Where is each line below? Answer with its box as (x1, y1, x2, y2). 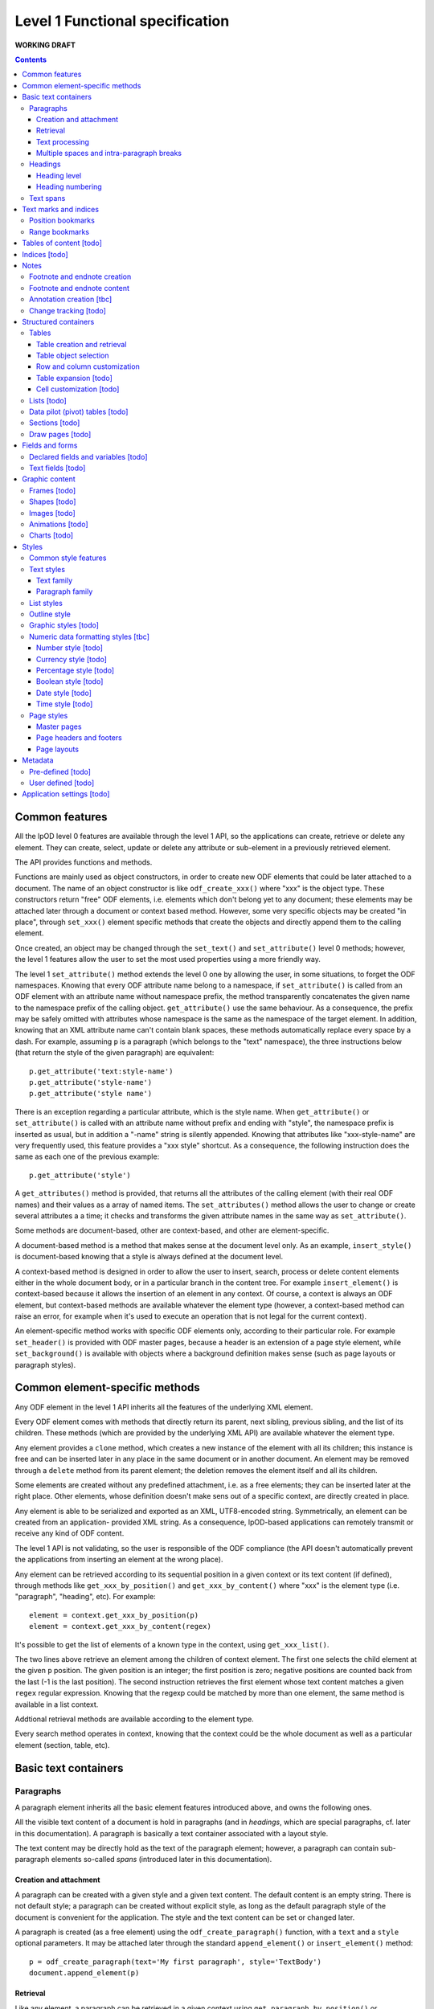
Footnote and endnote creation (29, 272, 132, 281)
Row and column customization (36, 362, 140, 371)
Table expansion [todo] (36, 373, 113, 383)
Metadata (22, 755, 54, 765)
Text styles (29, 564, 66, 574)
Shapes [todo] (29, 497, 76, 506)
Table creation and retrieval (36, 339, 127, 349)
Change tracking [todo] (29, 305, 106, 315)
